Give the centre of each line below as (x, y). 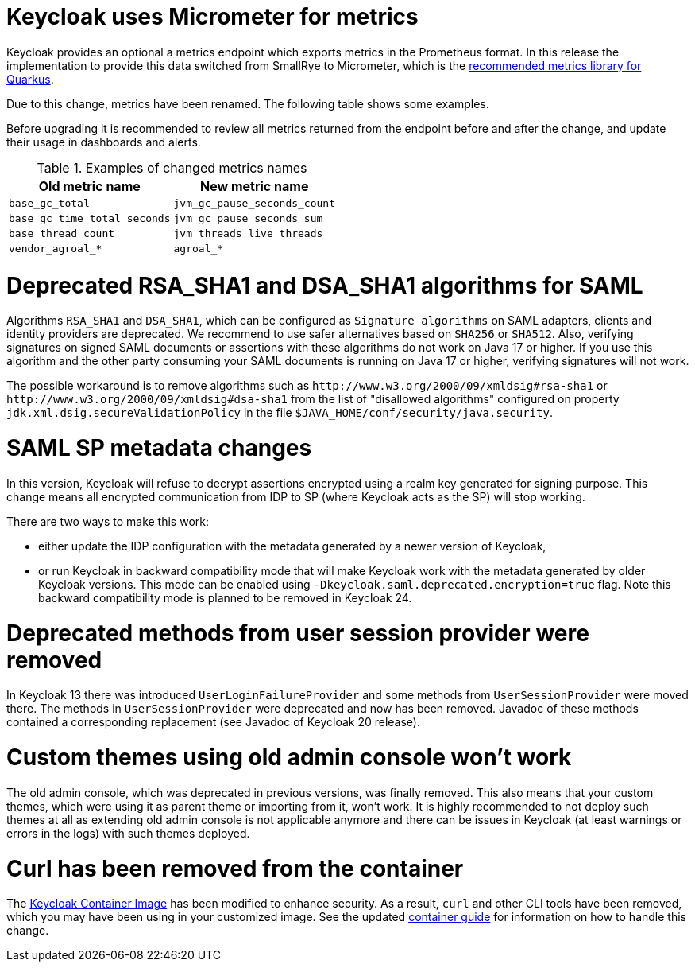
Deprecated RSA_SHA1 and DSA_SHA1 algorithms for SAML (325, 285)
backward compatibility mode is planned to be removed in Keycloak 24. (225, 597)
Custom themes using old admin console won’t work (289, 757)
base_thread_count (62, 233)
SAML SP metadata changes (159, 448)
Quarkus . (30, 79)
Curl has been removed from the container (235, 868)
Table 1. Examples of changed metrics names (172, 167)
